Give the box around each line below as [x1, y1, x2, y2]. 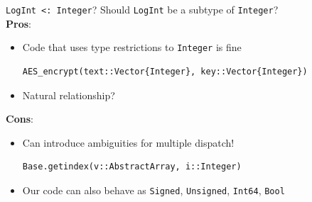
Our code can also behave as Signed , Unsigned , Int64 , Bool [22, 182, 285, 197]
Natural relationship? [22, 87, 115, 102]
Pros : [6, 16, 31, 30]
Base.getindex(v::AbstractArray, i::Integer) [22, 162, 242, 172]
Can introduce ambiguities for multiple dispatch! [22, 135, 235, 150]
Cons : [6, 111, 33, 126]
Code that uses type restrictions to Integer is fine [22, 40, 242, 55]
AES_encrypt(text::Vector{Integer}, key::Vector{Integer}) [22, 66, 308, 77]
